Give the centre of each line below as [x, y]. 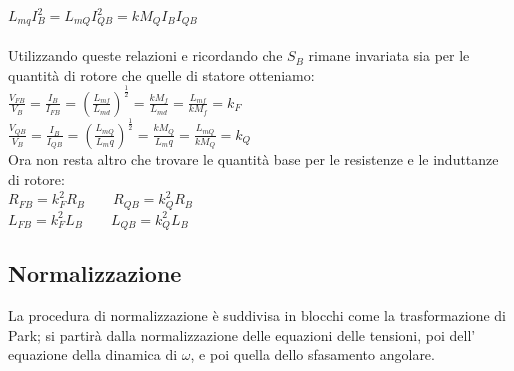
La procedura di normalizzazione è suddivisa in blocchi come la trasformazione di [257, 315]
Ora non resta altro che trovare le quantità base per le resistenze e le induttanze [253, 158]
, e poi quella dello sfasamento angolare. [312, 354]
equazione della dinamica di [93, 354]
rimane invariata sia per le [389, 55]
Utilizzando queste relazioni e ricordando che [145, 55]
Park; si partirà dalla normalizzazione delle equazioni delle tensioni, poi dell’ [242, 334]
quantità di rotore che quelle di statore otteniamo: [161, 74]
